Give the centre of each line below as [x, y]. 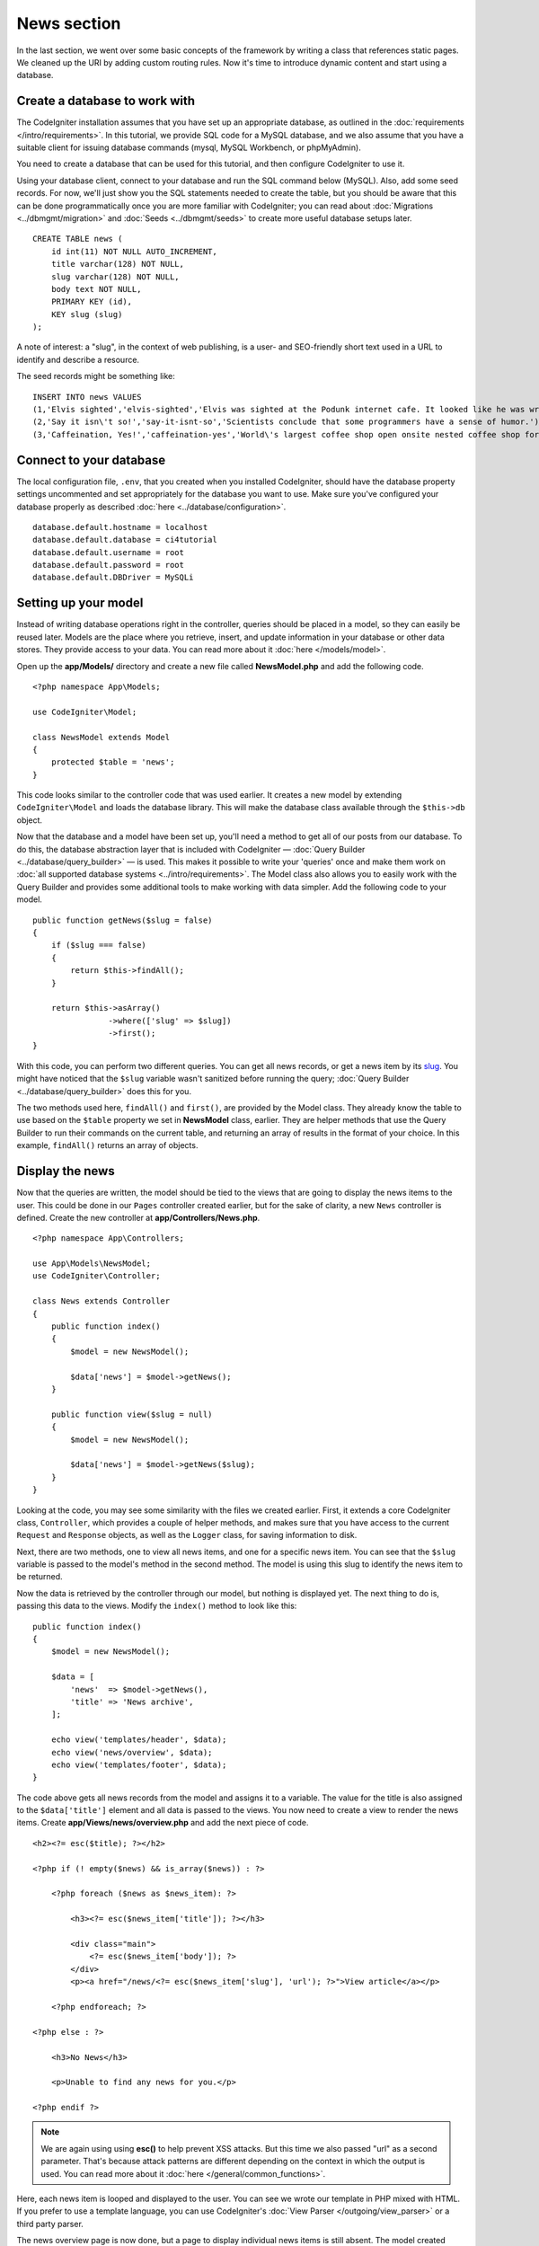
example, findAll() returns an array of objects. [107, 1145]
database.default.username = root [108, 552]
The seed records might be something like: [96, 376]
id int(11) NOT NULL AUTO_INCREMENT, [134, 251]
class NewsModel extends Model [102, 737]
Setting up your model [80, 603]
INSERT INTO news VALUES [87, 397]
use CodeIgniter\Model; [85, 712]
